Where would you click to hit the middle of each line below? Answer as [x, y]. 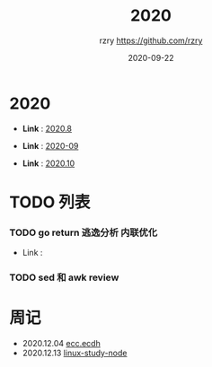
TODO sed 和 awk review [64, 277]
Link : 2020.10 [48, 163]
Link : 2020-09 [50, 145]
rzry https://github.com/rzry [151, 40]
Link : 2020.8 [47, 128]
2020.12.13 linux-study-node [75, 353]
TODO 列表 [50, 202]
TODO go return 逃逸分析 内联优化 [84, 232]
